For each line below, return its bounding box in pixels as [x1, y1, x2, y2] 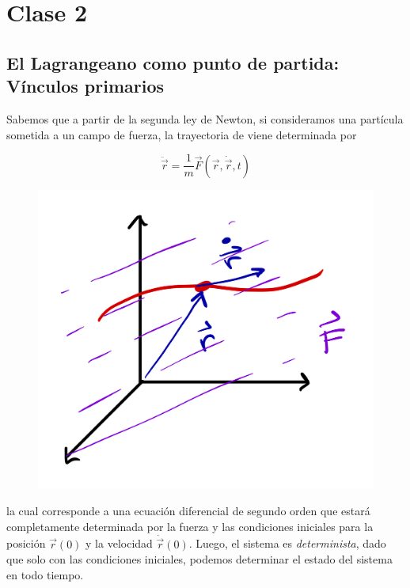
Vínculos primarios [6, 74, 165, 98]
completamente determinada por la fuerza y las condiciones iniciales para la [6, 518, 374, 534]
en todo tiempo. [6, 567, 84, 583]
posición [6, 535, 46, 552]
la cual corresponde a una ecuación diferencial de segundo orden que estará [6, 503, 370, 519]
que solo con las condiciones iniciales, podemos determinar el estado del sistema [6, 551, 393, 567]
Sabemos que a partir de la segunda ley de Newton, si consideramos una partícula [6, 110, 404, 127]
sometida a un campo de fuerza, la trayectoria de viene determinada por [6, 126, 357, 142]
